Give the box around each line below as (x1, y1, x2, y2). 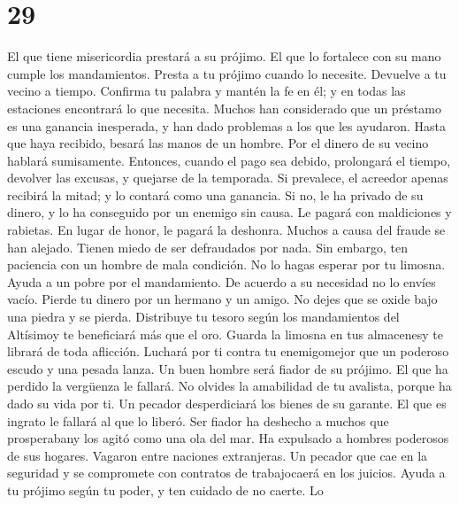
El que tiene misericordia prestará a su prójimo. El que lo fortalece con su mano (7, 47, 441, 66)
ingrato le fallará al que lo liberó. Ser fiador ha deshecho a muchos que (7, 411, 389, 430)
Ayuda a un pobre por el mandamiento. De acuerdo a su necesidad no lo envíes (7, 272, 436, 291)
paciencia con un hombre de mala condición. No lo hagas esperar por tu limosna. (7, 255, 446, 274)
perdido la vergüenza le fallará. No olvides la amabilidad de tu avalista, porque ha (7, 377, 452, 395)
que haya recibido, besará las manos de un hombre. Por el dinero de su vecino (7, 134, 429, 152)
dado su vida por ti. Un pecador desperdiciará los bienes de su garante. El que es (7, 394, 447, 412)
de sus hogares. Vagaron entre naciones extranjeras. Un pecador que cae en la (7, 446, 428, 464)
